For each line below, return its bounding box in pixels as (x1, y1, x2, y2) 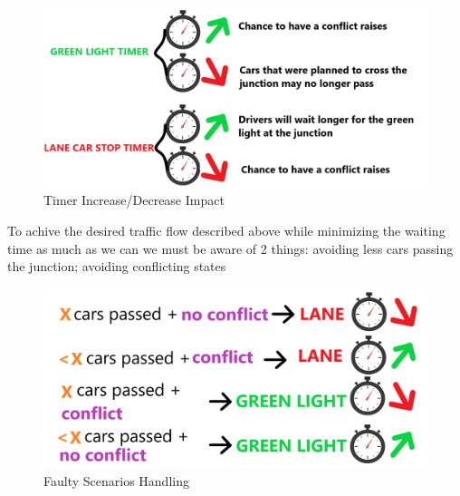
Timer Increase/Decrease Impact (43, 190, 225, 209)
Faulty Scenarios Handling (43, 472, 189, 491)
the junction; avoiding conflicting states (7, 257, 226, 276)
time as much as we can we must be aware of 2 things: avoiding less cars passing (7, 238, 454, 258)
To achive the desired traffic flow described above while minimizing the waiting (7, 220, 446, 239)
